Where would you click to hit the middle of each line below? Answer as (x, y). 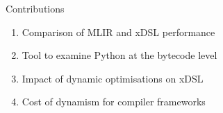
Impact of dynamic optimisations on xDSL (113, 78)
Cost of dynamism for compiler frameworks (114, 102)
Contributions (35, 8)
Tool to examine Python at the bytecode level (119, 55)
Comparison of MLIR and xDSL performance (118, 32)
